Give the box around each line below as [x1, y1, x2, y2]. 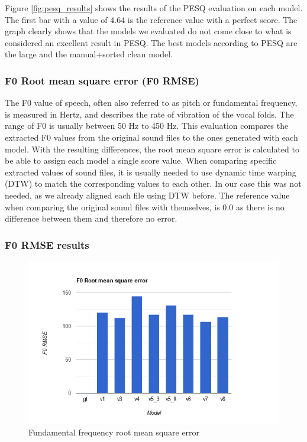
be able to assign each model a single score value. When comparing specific [5, 154, 277, 167]
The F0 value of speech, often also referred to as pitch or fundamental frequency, [5, 96, 298, 109]
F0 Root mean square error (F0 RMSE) [5, 73, 199, 87]
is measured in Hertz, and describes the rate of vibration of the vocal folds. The [5, 108, 294, 120]
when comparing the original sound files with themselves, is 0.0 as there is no [5, 200, 285, 213]
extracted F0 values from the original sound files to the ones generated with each [5, 131, 298, 143]
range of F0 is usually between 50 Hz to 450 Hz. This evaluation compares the [5, 119, 289, 132]
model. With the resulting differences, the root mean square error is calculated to [5, 142, 299, 155]
